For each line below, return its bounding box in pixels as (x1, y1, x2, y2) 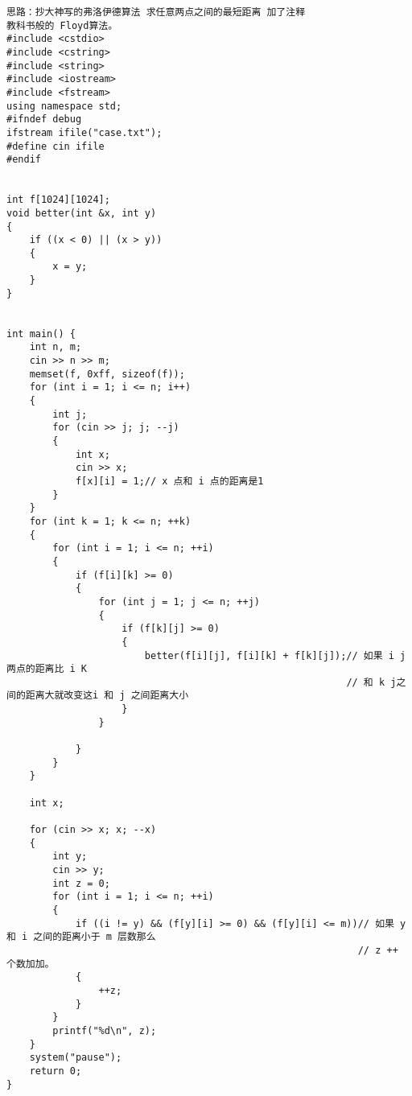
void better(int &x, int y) (6, 207, 157, 219)
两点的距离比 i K (6, 663, 87, 675)
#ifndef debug (6, 113, 82, 126)
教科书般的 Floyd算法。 (6, 19, 118, 31)
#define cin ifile (6, 140, 105, 152)
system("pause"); (29, 1052, 122, 1064)
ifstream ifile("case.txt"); (6, 126, 163, 138)
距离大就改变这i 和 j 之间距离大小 (25, 690, 189, 702)
